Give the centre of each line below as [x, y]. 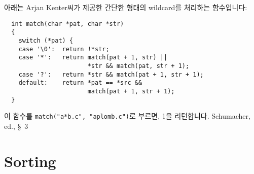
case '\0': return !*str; [64, 49]
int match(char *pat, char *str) [68, 24]
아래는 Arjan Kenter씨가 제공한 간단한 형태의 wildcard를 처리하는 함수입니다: [126, 7]
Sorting [30, 161]
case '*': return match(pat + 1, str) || [93, 58]
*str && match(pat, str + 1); [138, 66]
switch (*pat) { [46, 40]
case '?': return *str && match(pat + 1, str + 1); [111, 74]
